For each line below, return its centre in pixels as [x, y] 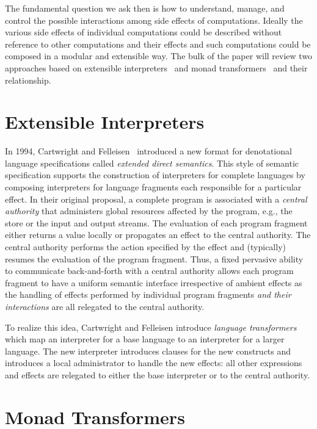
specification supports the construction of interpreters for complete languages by [155, 175]
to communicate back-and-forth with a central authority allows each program [149, 271]
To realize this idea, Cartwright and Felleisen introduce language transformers [151, 327]
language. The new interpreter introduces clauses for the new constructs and [148, 351]
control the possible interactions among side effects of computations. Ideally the [154, 20]
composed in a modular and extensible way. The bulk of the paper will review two [159, 56]
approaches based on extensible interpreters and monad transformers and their [156, 67]
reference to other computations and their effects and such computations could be [158, 44]
